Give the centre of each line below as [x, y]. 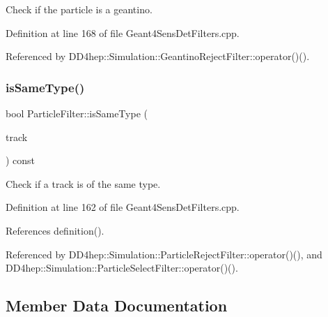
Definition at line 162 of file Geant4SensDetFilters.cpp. [123, 207]
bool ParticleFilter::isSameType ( [77, 113]
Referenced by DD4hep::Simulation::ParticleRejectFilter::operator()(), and [164, 254]
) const [21, 160]
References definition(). [55, 230]
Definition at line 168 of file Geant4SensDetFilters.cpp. [123, 32]
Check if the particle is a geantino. [79, 9]
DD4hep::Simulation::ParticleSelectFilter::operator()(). [122, 268]
